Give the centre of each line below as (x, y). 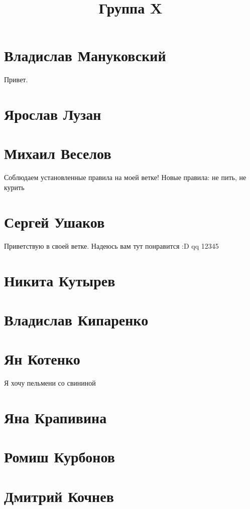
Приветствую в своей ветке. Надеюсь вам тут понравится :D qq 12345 (111, 245)
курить (14, 187)
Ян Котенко (42, 359)
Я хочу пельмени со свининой (50, 383)
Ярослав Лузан (53, 114)
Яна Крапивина (55, 417)
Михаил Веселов (58, 153)
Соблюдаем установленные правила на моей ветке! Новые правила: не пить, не (125, 177)
